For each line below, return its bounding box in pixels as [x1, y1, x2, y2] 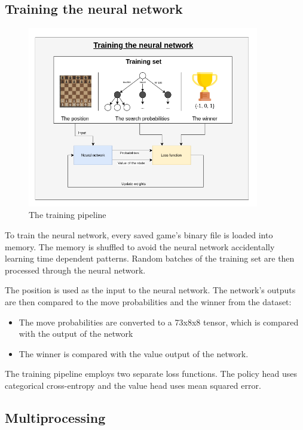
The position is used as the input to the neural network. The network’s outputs [5, 284, 296, 296]
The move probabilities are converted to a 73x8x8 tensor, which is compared [19, 315, 299, 328]
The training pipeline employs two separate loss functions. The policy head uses [5, 367, 298, 380]
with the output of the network [19, 327, 133, 340]
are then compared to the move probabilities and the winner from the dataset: [5, 295, 292, 308]
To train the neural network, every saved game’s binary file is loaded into [5, 228, 273, 241]
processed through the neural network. [5, 263, 146, 276]
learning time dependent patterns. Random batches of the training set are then [5, 252, 295, 265]
